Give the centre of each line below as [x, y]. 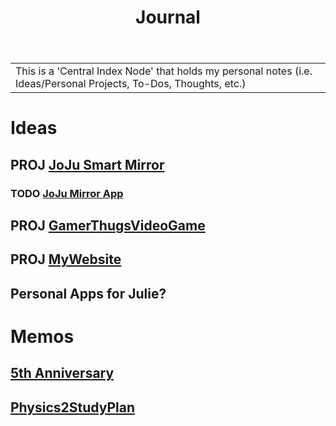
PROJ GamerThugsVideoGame [108, 226]
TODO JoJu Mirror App [67, 193]
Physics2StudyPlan [72, 407]
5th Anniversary [62, 373]
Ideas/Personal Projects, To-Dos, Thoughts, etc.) [131, 84]
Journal [168, 17]
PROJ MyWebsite [66, 259]
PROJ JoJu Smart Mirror [87, 164]
